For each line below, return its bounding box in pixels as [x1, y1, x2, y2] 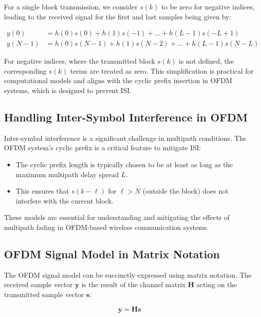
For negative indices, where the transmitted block [4, 56, 155, 66]
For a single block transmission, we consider [4, 1, 138, 11]
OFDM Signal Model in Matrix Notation [4, 246, 220, 261]
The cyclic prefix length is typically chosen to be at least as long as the [15, 159, 233, 170]
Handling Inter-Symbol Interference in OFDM [4, 109, 248, 125]
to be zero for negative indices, [161, 1, 255, 11]
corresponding [4, 65, 47, 76]
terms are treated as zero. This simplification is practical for [70, 65, 254, 76]
